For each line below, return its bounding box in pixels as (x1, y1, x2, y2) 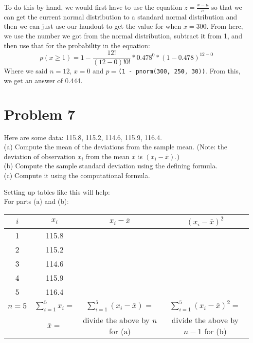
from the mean (86, 151, 130, 161)
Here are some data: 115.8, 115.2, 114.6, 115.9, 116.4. (4, 132, 162, 142)
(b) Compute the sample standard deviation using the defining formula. (4, 161, 217, 171)
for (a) (108, 325, 131, 337)
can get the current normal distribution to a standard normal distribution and (4, 11, 237, 21)
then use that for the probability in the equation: (4, 40, 150, 50)
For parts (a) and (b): (4, 196, 69, 206)
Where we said (4, 66, 48, 76)
